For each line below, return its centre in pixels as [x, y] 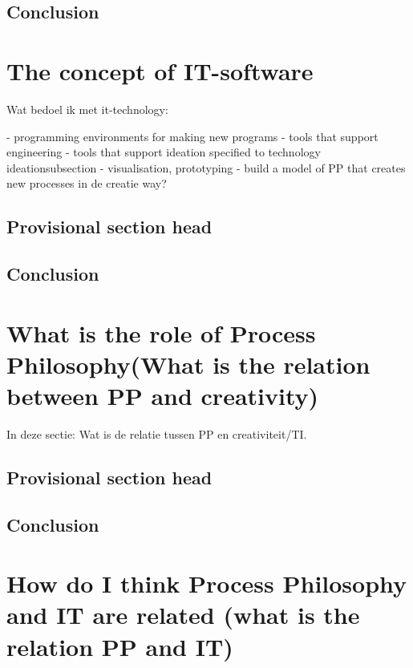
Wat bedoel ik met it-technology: [87, 109]
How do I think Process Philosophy [207, 583]
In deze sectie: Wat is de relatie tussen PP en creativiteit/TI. [157, 433]
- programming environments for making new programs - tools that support [192, 136]
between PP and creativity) [163, 395]
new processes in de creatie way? [87, 183]
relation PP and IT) [120, 646]
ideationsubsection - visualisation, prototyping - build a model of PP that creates [206, 167]
